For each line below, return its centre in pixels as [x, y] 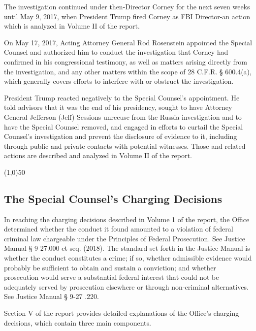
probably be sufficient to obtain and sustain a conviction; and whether [110, 267]
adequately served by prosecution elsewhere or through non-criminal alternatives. [126, 286]
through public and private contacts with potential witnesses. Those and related [125, 146]
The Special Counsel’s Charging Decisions [113, 198]
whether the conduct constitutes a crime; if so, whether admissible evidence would [128, 258]
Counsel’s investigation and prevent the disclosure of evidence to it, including [121, 136]
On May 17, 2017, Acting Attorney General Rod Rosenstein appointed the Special [128, 42]
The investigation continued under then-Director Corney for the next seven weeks [127, 6]
